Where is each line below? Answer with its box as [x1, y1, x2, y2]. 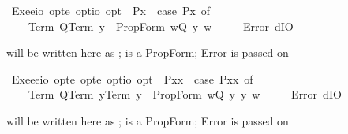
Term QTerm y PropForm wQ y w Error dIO [28, 17, 294, 34]
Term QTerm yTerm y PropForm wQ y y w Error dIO [28, 86, 342, 102]
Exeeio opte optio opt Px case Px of [11, 2, 211, 18]
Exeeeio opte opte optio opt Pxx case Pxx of [11, 70, 253, 87]
